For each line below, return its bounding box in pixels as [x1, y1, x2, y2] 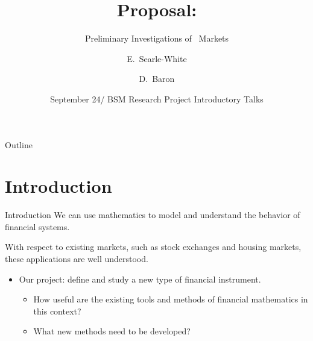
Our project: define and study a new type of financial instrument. [19, 272, 261, 285]
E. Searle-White [127, 52, 187, 64]
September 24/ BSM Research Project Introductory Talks [50, 92, 264, 105]
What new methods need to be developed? [33, 325, 191, 337]
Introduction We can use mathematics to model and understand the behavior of [5, 208, 300, 221]
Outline [5, 138, 33, 151]
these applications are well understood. [5, 252, 148, 264]
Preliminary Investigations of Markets [84, 32, 229, 45]
